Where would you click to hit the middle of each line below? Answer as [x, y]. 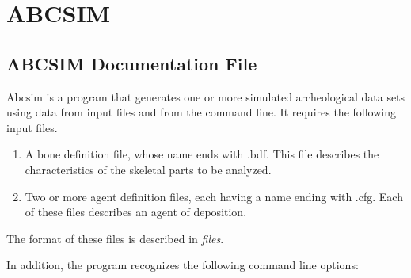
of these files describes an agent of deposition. [136, 212]
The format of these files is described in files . [115, 238]
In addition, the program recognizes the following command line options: [183, 265]
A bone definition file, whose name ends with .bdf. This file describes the [202, 154]
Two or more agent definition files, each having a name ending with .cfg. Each [214, 196]
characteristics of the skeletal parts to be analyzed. [148, 169]
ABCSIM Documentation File [132, 63]
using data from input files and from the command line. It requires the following [201, 112]
